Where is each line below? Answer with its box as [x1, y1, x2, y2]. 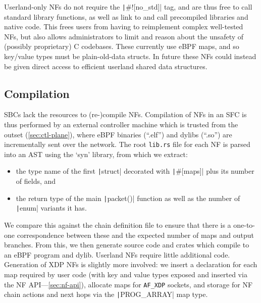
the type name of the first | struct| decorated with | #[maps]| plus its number [16, 166, 254, 176]
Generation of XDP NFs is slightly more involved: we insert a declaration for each [4, 259, 257, 270]
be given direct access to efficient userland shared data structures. [4, 61, 207, 71]
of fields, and [16, 176, 56, 186]
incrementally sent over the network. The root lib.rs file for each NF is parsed [4, 139, 250, 149]
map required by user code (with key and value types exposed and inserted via [4, 269, 247, 279]
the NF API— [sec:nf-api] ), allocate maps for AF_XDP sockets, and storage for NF [4, 279, 253, 289]
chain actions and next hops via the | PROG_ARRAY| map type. [4, 289, 208, 299]
